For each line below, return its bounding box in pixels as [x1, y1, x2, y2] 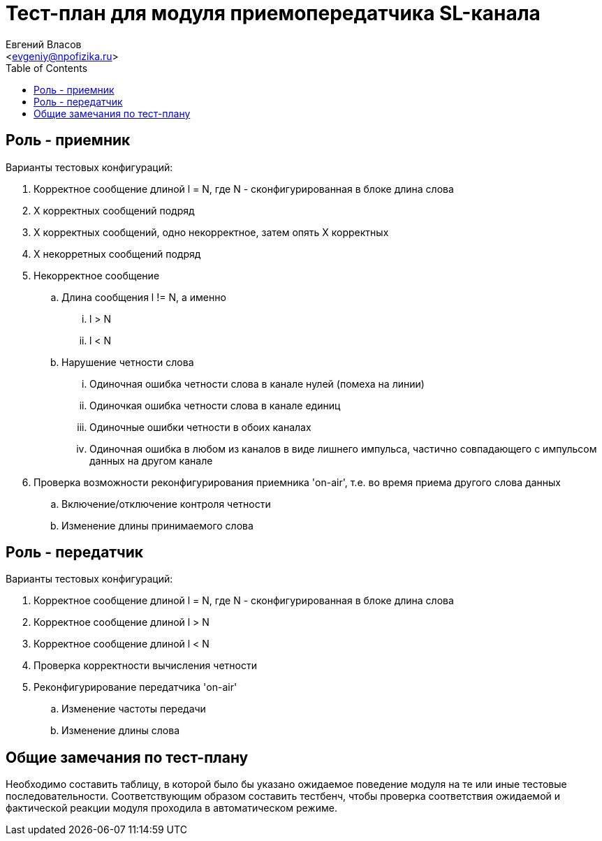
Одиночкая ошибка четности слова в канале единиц [89, 399, 341, 411]
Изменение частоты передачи [61, 703, 206, 715]
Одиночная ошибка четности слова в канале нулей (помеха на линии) [89, 377, 425, 390]
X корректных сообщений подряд [34, 204, 195, 217]
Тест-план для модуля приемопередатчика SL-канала [6, 1, 541, 25]
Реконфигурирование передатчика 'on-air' [34, 681, 237, 694]
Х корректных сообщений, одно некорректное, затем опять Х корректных [34, 226, 389, 238]
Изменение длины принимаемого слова [61, 519, 254, 532]
